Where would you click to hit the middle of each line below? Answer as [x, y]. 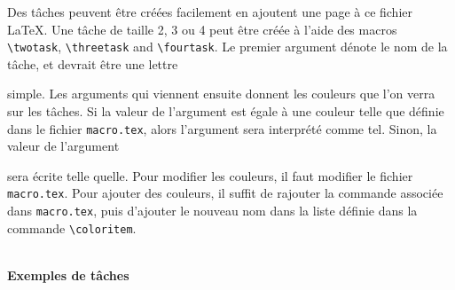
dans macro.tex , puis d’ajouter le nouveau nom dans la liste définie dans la [212, 211]
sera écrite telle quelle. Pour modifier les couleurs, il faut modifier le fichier [210, 175]
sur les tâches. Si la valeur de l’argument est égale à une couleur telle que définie [226, 111]
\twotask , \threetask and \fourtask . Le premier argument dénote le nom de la [227, 47]
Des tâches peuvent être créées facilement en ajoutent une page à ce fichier [210, 12]
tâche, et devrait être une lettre [93, 63]
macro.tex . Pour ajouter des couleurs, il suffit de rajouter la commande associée [225, 193]
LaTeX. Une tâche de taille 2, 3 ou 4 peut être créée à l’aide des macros [202, 29]
